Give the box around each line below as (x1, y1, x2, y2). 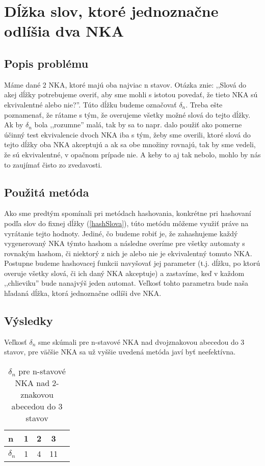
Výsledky (4, 313, 53, 328)
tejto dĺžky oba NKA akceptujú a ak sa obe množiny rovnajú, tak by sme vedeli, (4, 139, 256, 150)
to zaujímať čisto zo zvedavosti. (4, 159, 102, 170)
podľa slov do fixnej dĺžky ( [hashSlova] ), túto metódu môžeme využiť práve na (4, 217, 249, 228)
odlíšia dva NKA (4, 20, 124, 41)
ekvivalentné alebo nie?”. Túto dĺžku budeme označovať (4, 99, 177, 109)
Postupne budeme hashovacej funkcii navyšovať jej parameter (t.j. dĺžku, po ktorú (4, 258, 260, 268)
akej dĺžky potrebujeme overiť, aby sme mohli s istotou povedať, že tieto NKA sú (4, 89, 258, 100)
